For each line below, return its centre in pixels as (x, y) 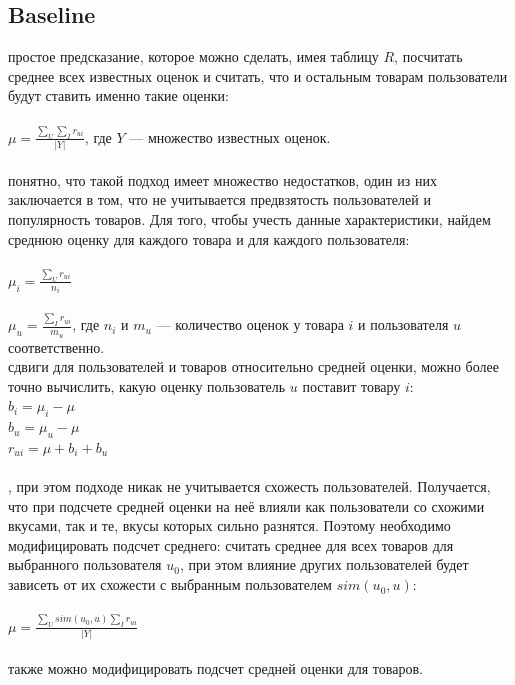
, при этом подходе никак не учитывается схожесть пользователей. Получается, (249, 486)
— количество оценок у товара (250, 324)
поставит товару (351, 385)
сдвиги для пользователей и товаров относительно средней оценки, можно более (253, 366)
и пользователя (403, 324)
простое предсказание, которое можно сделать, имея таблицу (193, 56)
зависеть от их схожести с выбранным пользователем (170, 584)
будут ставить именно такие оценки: (118, 95)
